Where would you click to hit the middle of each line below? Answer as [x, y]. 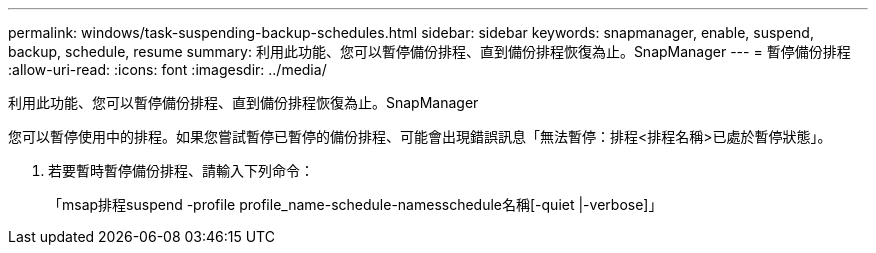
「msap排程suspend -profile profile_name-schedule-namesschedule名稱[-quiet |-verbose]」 [355, 204]
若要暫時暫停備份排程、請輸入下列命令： [181, 170]
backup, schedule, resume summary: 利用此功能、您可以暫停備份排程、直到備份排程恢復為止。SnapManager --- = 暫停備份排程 [429, 51]
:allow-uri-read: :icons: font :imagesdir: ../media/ [167, 69]
